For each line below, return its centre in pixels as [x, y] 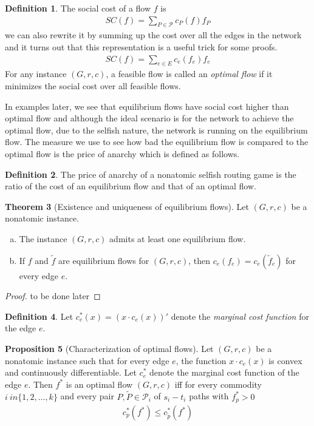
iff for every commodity [218, 384]
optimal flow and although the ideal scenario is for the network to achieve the [149, 118]
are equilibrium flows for [104, 260]
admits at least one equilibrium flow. [178, 238]
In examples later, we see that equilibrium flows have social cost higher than [147, 106]
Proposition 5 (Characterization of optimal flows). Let [109, 348]
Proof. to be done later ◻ [53, 296]
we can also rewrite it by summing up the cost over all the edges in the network [153, 35]
